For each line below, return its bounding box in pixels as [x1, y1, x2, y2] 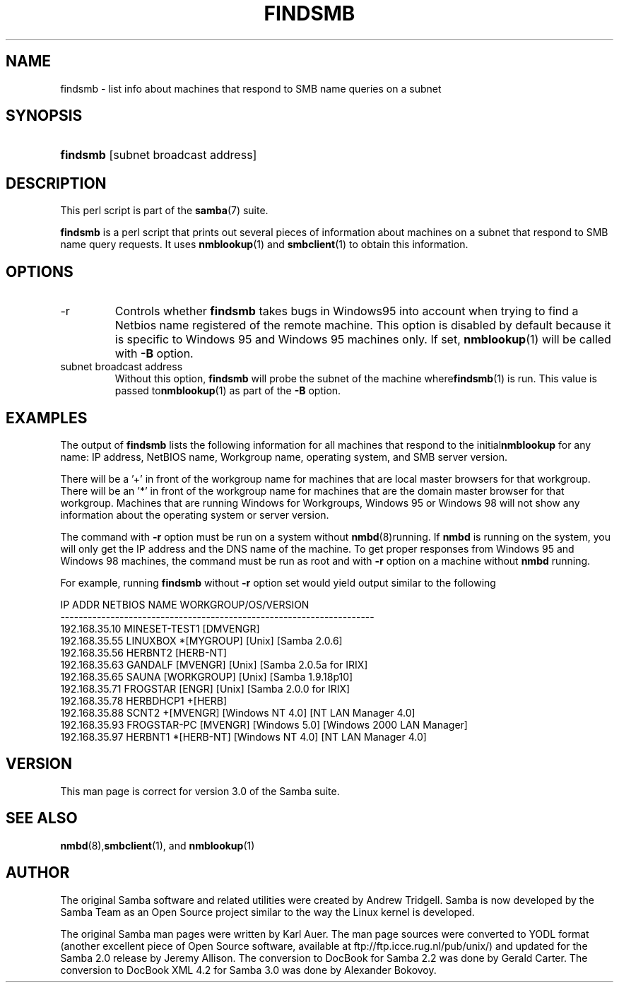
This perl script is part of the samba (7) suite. [60, 204, 269, 217]
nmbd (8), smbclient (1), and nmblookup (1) [60, 839, 255, 852]
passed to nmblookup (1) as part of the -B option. [114, 384, 341, 397]
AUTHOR [6, 864, 70, 882]
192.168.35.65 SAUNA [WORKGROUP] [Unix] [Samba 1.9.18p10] [60, 670, 353, 683]
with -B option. [114, 346, 194, 361]
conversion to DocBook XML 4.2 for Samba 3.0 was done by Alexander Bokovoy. [60, 963, 437, 976]
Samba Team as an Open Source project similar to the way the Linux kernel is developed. [60, 905, 475, 918]
